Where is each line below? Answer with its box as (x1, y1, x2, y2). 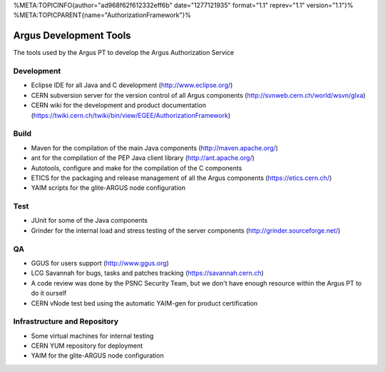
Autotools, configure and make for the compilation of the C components (31, 164, 242, 172)
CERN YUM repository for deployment (31, 341, 143, 350)
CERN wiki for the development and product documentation (31, 101, 207, 110)
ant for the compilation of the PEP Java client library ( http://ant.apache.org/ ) (31, 154, 255, 162)
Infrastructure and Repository (13, 316, 119, 326)
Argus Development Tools (13, 29, 131, 42)
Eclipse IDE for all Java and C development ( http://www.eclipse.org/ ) (31, 81, 233, 89)
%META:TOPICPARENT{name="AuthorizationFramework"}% (13, 11, 192, 19)
